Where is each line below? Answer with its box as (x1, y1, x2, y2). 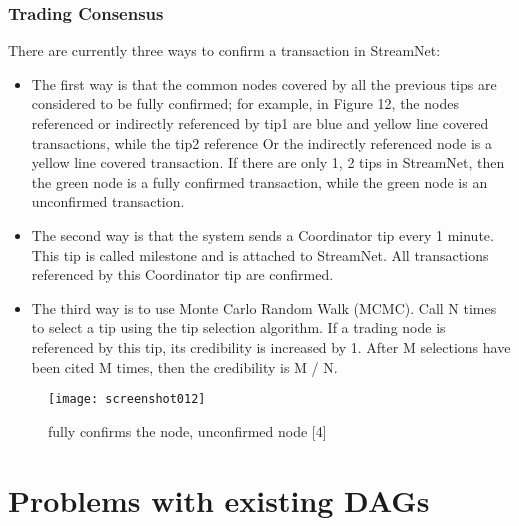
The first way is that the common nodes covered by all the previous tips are (31, 73, 497, 94)
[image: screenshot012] (48, 392, 206, 407)
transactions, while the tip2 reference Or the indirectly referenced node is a (31, 132, 492, 153)
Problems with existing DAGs (8, 479, 430, 520)
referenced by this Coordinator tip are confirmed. (31, 264, 334, 285)
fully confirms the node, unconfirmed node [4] (48, 420, 327, 441)
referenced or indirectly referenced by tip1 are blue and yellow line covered (31, 113, 489, 133)
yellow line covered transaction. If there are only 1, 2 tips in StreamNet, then (31, 152, 505, 173)
